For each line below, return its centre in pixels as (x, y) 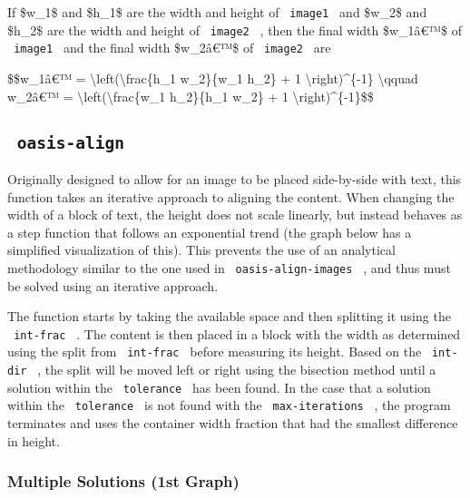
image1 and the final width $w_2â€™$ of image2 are (172, 48)
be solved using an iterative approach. (113, 285)
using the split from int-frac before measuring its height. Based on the (215, 352)
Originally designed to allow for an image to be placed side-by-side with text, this (235, 178)
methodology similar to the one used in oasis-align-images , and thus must (229, 267)
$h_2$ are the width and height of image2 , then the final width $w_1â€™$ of (235, 29)
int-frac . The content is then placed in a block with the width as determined (237, 333)
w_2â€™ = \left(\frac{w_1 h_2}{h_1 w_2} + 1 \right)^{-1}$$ (191, 96)
